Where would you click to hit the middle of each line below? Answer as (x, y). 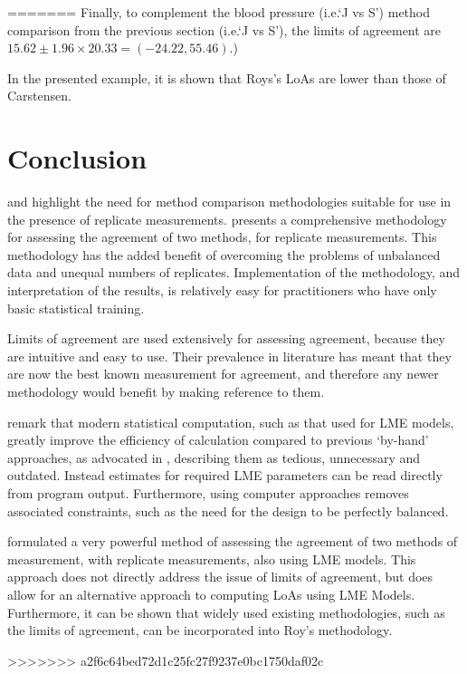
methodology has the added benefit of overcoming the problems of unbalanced (224, 254)
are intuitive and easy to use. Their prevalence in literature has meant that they (229, 356)
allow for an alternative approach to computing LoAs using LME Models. (211, 594)
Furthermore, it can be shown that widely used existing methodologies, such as (226, 612)
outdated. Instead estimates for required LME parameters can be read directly (225, 475)
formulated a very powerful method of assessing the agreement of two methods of (233, 541)
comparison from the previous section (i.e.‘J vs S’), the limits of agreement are (224, 29)
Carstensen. (39, 96)
